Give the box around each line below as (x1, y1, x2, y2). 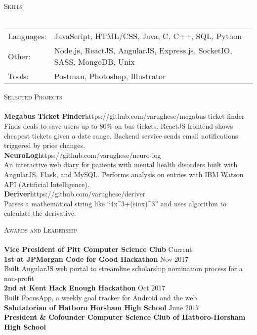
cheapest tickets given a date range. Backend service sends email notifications (4, 130, 238, 141)
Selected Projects (4, 92, 62, 102)
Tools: (8, 70, 29, 82)
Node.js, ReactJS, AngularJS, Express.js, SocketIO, (54, 45, 232, 56)
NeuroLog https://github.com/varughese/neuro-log (4, 149, 161, 160)
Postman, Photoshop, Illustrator (54, 70, 166, 82)
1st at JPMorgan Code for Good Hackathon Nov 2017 (4, 253, 189, 264)
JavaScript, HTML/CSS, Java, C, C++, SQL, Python (54, 30, 242, 42)
